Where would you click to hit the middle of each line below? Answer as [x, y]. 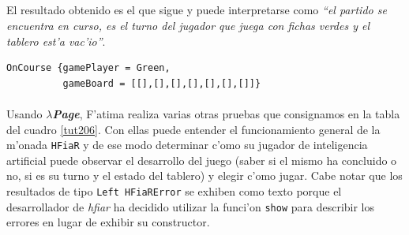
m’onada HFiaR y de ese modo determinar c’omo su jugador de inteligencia [187, 145]
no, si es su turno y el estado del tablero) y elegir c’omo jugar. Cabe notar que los [204, 175]
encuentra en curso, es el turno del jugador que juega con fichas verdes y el [188, 25]
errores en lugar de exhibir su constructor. [108, 222]
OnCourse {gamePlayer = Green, [88, 68]
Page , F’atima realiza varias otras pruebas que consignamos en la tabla [226, 113]
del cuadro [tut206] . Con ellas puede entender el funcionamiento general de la [193, 129]
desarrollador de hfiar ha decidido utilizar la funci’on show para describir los [191, 206]
